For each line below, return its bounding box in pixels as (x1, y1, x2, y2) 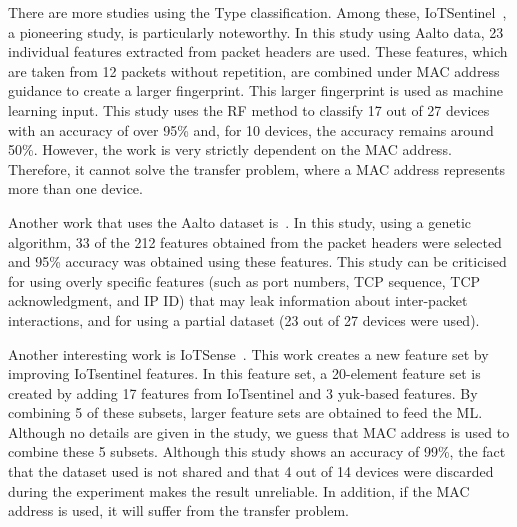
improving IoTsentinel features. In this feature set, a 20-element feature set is (8, 363, 481, 384)
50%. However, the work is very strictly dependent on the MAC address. (8, 139, 452, 160)
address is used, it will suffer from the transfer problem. (8, 500, 349, 521)
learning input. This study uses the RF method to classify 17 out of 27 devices (8, 99, 490, 120)
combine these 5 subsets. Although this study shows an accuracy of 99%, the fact (8, 441, 506, 462)
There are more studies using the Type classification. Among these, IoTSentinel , (8, 2, 507, 22)
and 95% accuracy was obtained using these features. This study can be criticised (8, 251, 507, 272)
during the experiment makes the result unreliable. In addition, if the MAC (8, 480, 470, 501)
